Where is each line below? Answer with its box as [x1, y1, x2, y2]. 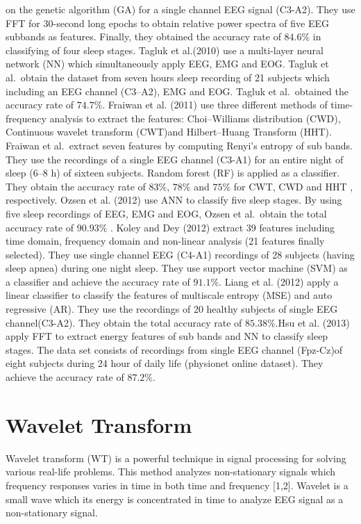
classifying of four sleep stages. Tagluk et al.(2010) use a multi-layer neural [6, 42, 324, 57]
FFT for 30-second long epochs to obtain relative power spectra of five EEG [6, 15, 329, 30]
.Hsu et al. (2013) [275, 315, 350, 329]
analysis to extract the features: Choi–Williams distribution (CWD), [49, 110, 341, 125]
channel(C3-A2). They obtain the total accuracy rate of [6, 315, 242, 329]
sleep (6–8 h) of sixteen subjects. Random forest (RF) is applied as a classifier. [6, 165, 340, 180]
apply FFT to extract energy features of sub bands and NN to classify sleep [6, 329, 328, 343]
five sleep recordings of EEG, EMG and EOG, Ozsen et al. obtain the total [6, 206, 327, 220]
